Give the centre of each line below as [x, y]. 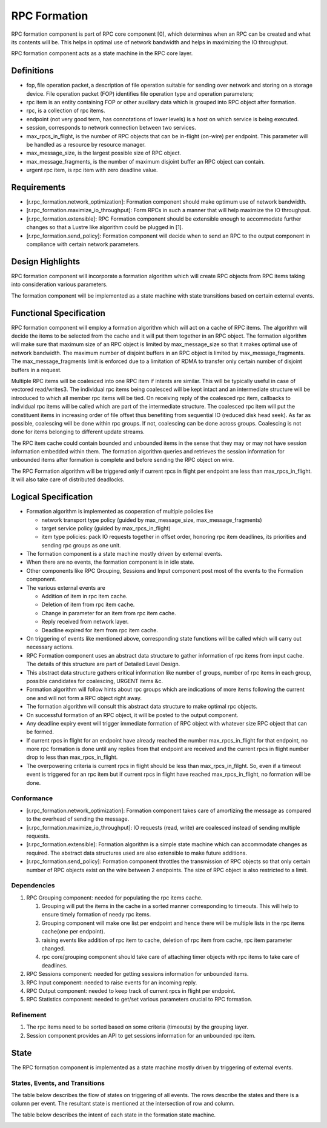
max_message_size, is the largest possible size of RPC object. [104, 153]
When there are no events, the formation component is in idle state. [111, 562]
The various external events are [66, 587]
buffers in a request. [36, 370]
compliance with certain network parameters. [83, 244]
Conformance [32, 798]
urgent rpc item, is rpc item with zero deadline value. [92, 170]
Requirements [38, 187]
